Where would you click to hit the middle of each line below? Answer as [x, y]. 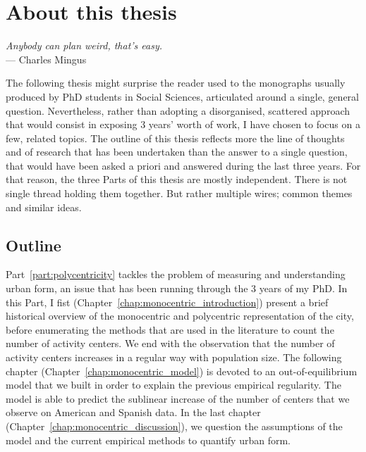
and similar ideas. [44, 207]
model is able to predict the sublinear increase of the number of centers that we [178, 398]
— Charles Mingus [46, 59]
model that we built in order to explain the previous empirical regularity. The [173, 385]
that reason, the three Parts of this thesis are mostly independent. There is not [177, 179]
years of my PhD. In [303, 288]
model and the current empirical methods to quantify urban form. [148, 440]
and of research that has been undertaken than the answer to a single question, [177, 152]
